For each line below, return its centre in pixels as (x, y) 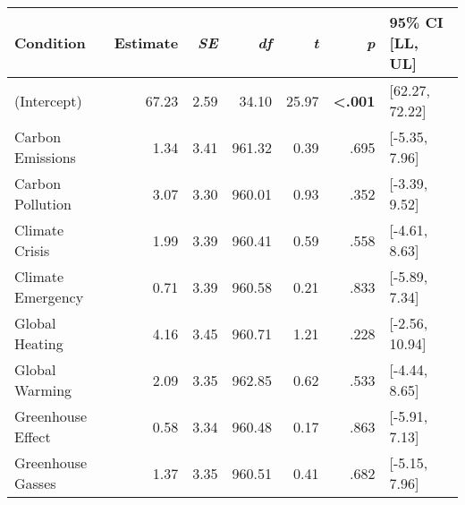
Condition (50, 43)
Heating (39, 343)
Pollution (43, 204)
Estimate (146, 43)
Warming (43, 390)
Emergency (49, 297)
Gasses (35, 483)
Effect (33, 437)
